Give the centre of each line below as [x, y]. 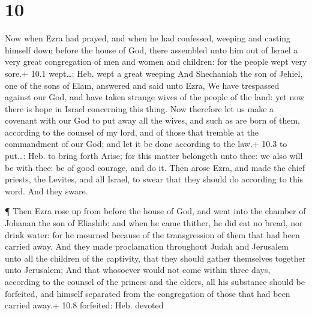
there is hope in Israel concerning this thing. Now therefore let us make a [139, 108]
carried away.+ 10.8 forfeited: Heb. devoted [84, 305]
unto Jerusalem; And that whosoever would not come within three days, [138, 270]
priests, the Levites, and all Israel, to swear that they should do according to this [154, 179]
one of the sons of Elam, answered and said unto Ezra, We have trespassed [142, 85]
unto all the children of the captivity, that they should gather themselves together [155, 258]
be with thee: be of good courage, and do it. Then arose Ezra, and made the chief [155, 167]
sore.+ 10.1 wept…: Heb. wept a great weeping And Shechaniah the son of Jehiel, [154, 73]
